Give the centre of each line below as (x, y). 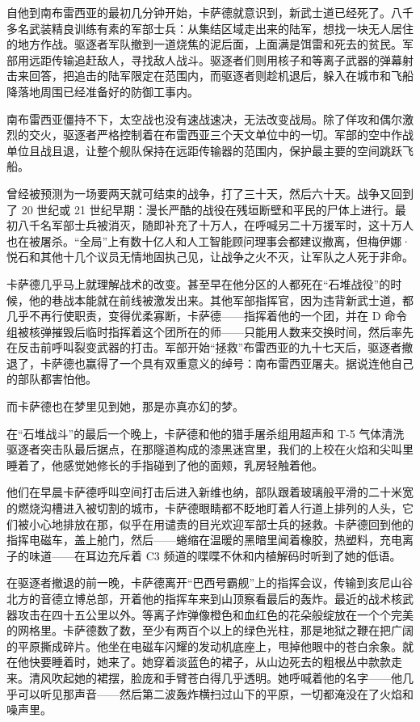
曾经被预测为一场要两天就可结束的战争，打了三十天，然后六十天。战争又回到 (210, 193)
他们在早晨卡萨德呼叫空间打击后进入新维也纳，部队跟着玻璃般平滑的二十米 (204, 492)
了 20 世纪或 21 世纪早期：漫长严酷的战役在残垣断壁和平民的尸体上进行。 (201, 209)
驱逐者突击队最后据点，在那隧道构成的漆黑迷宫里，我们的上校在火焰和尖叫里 (210, 449)
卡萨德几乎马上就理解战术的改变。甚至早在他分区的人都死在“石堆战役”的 (199, 283)
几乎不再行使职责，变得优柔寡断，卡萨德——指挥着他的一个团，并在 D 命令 (207, 316)
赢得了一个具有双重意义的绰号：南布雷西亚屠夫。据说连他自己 (249, 363)
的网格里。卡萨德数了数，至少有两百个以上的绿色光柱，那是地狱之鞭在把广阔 (210, 630)
